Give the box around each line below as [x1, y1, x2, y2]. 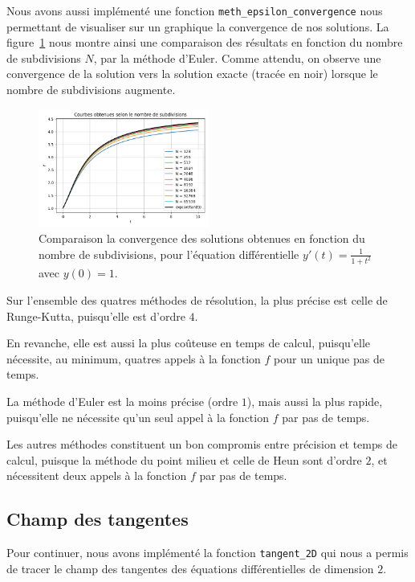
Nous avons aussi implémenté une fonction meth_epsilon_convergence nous [6, 2, 383, 18]
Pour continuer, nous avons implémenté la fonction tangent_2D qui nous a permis [6, 544, 409, 561]
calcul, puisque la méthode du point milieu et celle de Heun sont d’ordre [6, 451, 362, 468]
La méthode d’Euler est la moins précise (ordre [6, 392, 238, 409]
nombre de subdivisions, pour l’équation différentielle [39, 245, 299, 262]
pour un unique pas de [274, 350, 384, 367]
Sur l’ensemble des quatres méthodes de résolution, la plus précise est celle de [6, 292, 388, 309]
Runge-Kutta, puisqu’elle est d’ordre [6, 307, 185, 324]
